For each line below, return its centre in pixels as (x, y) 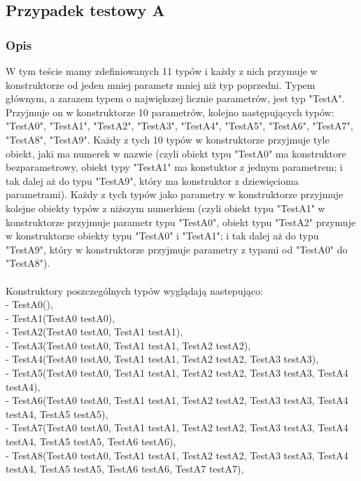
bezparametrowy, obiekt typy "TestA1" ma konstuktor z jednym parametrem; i (174, 167)
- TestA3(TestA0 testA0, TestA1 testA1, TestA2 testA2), (128, 345)
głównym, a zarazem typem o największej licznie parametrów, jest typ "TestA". (175, 98)
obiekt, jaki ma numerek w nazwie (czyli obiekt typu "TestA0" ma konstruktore (176, 153)
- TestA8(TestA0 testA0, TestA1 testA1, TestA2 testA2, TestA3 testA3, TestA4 (177, 455)
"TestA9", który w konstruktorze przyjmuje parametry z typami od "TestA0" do (177, 249)
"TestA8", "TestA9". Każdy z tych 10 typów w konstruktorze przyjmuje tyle (168, 139)
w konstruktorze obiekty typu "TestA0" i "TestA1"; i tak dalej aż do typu (162, 236)
